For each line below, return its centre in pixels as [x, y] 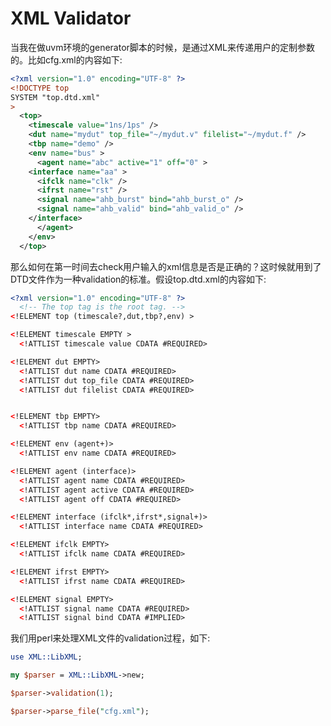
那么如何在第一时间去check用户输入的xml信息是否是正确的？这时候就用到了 [166, 266]
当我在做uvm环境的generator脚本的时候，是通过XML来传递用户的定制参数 [162, 47]
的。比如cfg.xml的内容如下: [66, 59]
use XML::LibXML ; [46, 657]
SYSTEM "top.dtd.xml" [55, 97]
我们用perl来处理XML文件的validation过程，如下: [110, 638]
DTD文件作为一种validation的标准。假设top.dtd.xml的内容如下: [138, 279]
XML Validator [71, 18]
